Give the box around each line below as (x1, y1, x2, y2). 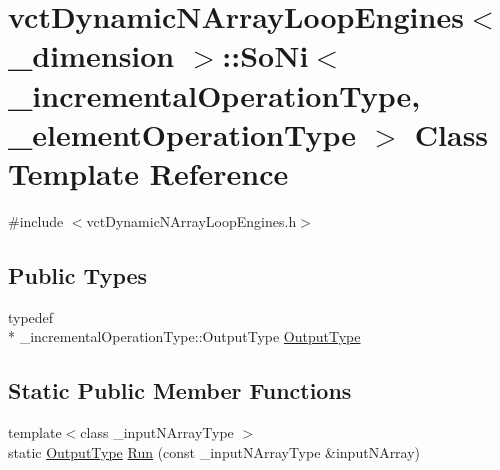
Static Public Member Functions (8, 375, 352, 406)
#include (8, 210, 64, 231)
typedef (8, 306, 54, 327)
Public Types (8, 259, 148, 290)
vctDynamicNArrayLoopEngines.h (86, 210, 297, 231)
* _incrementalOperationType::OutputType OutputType (8, 326, 361, 347)
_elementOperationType (8, 113, 357, 154)
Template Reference (8, 152, 289, 193)
